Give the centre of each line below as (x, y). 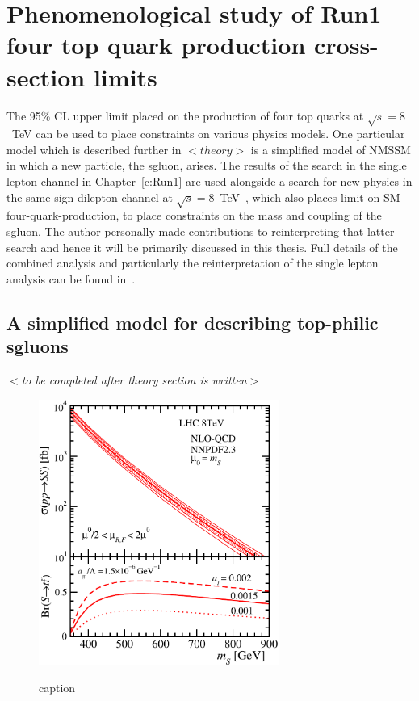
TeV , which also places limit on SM (310, 197)
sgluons (38, 346)
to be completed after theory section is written (134, 379)
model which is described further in (94, 149)
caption (57, 688)
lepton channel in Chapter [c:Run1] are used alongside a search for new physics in (209, 181)
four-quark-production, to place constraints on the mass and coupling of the (194, 215)
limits (125, 76)
